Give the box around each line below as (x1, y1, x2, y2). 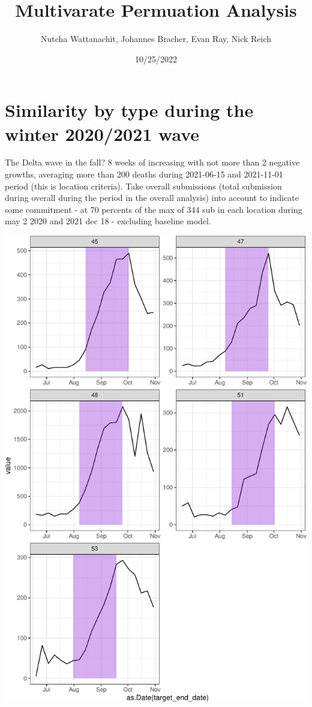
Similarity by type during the (5, 98, 254, 122)
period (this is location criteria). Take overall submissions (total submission (5, 179, 282, 192)
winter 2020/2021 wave (5, 121, 200, 146)
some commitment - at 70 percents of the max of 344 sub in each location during (5, 203, 302, 215)
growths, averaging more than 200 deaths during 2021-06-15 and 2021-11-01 (5, 168, 283, 180)
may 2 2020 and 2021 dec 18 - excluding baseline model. (5, 215, 211, 227)
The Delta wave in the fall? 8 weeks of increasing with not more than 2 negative (5, 156, 300, 169)
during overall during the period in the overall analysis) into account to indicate (5, 191, 299, 204)
